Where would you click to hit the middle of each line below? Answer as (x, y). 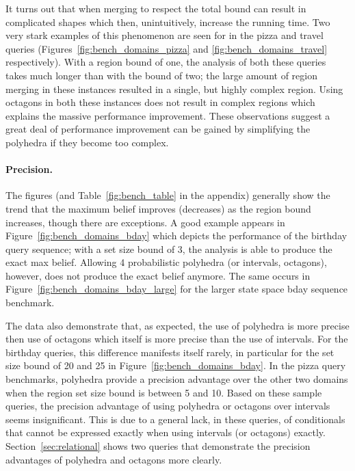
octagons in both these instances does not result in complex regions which (160, 102)
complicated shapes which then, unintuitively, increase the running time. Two (168, 22)
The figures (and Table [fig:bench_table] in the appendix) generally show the (168, 195)
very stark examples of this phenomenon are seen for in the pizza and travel (165, 35)
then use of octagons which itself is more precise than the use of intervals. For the (177, 339)
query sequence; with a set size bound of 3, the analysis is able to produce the (169, 248)
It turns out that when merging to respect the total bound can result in (156, 8)
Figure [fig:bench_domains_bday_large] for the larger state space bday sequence (177, 289)
